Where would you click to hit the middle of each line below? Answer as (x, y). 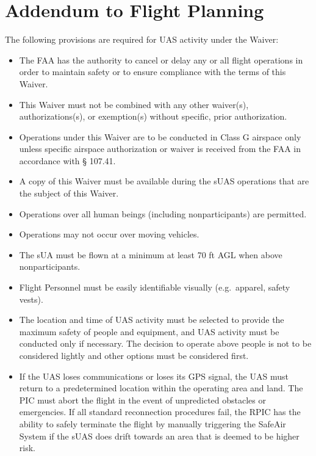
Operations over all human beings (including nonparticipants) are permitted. (163, 213)
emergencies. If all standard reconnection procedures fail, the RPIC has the (160, 412)
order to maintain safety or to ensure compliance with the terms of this (153, 72)
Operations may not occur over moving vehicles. (109, 234)
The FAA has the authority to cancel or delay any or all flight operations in (161, 60)
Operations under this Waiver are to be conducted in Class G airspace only (160, 136)
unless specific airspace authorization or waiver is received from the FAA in (160, 149)
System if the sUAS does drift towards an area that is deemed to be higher (159, 436)
